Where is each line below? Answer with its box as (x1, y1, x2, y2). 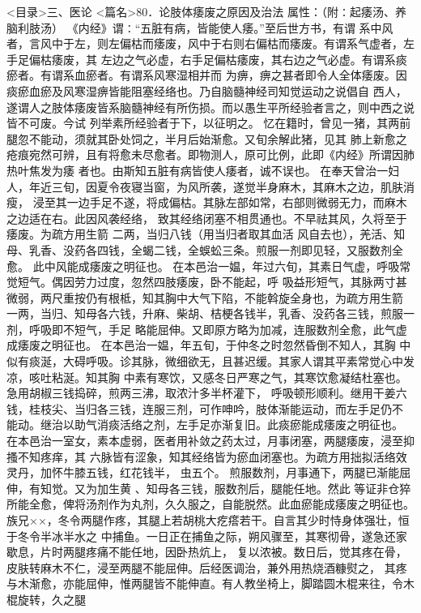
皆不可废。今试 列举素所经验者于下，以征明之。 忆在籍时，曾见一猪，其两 (6, 114, 400, 131)
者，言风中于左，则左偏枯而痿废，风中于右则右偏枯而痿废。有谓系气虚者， (6, 35, 403, 52)
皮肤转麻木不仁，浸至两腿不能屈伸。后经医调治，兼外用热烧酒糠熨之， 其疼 (6, 559, 407, 576)
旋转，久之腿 (17, 590, 86, 607)
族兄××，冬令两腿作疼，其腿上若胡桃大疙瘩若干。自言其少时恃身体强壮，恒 (6, 512, 410, 528)
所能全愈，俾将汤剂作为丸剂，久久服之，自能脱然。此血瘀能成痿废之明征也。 (6, 495, 415, 512)
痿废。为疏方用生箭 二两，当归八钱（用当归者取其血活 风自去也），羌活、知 (6, 225, 406, 242)
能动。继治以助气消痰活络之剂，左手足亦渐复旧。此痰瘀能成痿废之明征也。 (6, 416, 403, 433)
